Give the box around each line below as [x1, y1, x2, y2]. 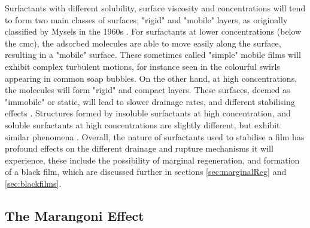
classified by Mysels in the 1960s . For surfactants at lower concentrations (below [5, 25, 302, 38]
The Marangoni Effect [5, 206, 144, 224]
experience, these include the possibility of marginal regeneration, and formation [5, 153, 300, 166]
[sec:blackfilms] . [5, 177, 62, 189]
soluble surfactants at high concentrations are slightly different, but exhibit [5, 118, 280, 131]
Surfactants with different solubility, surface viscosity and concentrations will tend [5, 2, 306, 14]
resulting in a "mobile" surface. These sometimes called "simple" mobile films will [5, 48, 301, 61]
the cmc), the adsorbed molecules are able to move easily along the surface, [5, 36, 281, 49]
